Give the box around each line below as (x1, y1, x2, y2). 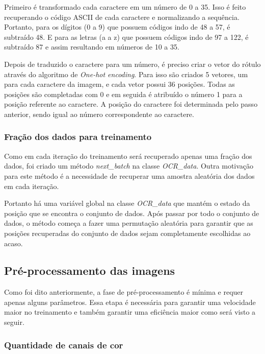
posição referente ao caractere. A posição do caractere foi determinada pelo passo (4, 99, 258, 109)
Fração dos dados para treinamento (4, 130, 152, 143)
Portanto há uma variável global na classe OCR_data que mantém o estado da (4, 198, 250, 208)
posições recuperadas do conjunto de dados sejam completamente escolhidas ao (4, 227, 251, 238)
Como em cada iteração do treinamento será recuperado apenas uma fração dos (4, 150, 252, 161)
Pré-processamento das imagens (4, 263, 175, 278)
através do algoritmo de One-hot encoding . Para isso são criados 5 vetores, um (4, 68, 248, 79)
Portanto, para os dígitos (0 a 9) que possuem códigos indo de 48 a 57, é (4, 21, 230, 32)
